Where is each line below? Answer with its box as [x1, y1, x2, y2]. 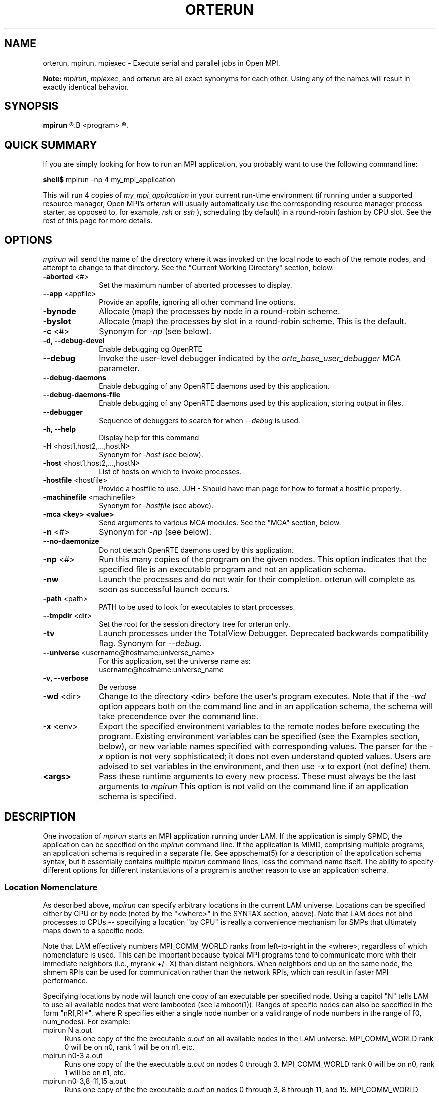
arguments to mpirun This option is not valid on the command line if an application [99, 781, 409, 792]
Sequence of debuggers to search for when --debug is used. [99, 416, 300, 425]
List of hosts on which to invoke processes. [99, 467, 242, 476]
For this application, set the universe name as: [99, 657, 251, 666]
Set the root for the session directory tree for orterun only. [99, 620, 291, 629]
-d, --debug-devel [43, 336, 105, 345]
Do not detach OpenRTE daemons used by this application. [99, 545, 294, 555]
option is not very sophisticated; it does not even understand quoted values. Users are [105, 751, 431, 762]
